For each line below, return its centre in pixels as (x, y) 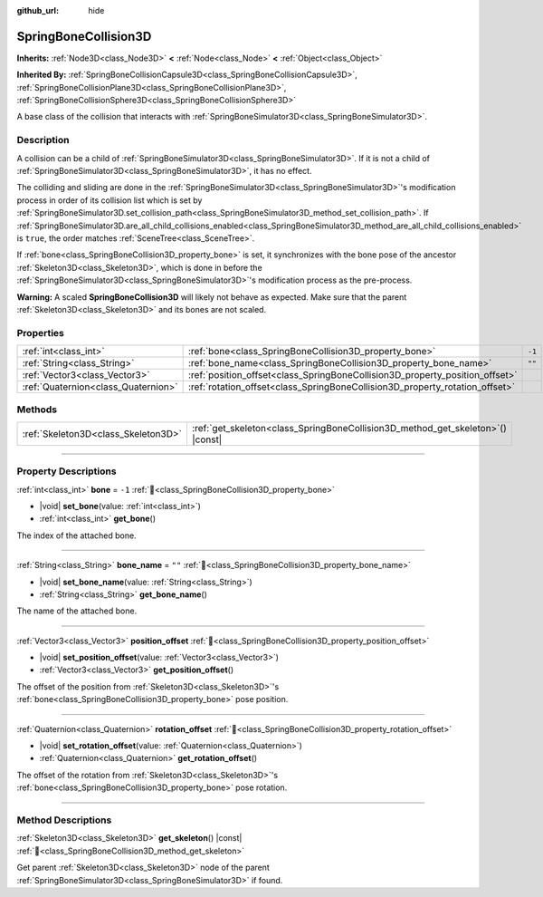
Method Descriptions (64, 820)
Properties (41, 333)
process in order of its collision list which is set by (110, 200)
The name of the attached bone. (77, 611)
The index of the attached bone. (76, 535)
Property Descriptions (67, 471)
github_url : (38, 10)
